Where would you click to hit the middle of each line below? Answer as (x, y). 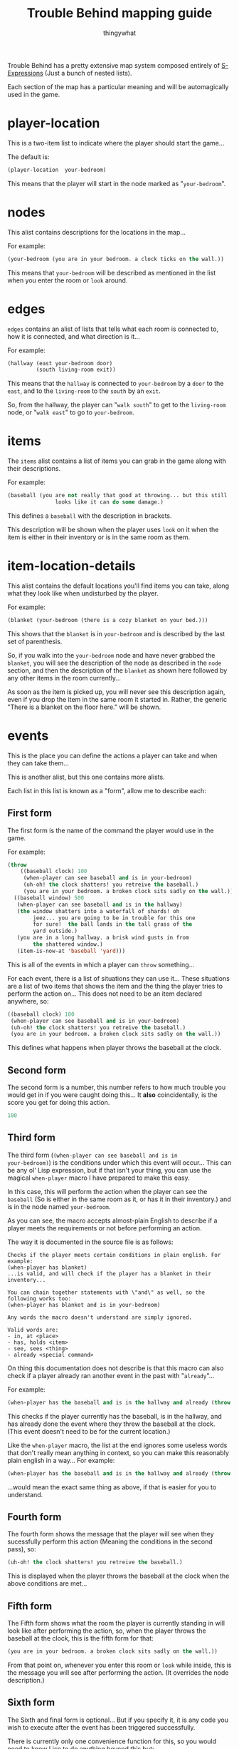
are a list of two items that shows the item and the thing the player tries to (115, 986)
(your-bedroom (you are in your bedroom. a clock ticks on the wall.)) (116, 259)
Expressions (26, 73)
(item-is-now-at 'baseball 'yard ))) (71, 951)
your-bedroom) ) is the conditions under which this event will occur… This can (119, 1162)
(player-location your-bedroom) (57, 170)
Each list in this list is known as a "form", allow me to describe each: (107, 790)
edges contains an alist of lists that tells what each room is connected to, (113, 329)
